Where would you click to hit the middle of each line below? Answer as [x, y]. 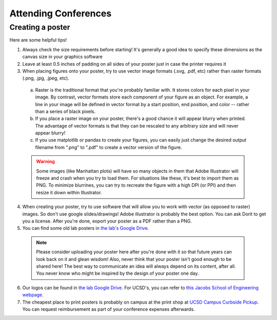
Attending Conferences [61, 13]
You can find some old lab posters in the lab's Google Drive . [86, 228]
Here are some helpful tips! [38, 40]
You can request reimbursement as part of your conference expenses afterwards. [108, 309]
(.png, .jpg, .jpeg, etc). [46, 78]
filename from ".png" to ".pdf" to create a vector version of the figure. [108, 147]
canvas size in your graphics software [62, 57]
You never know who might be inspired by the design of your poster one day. [117, 273]
